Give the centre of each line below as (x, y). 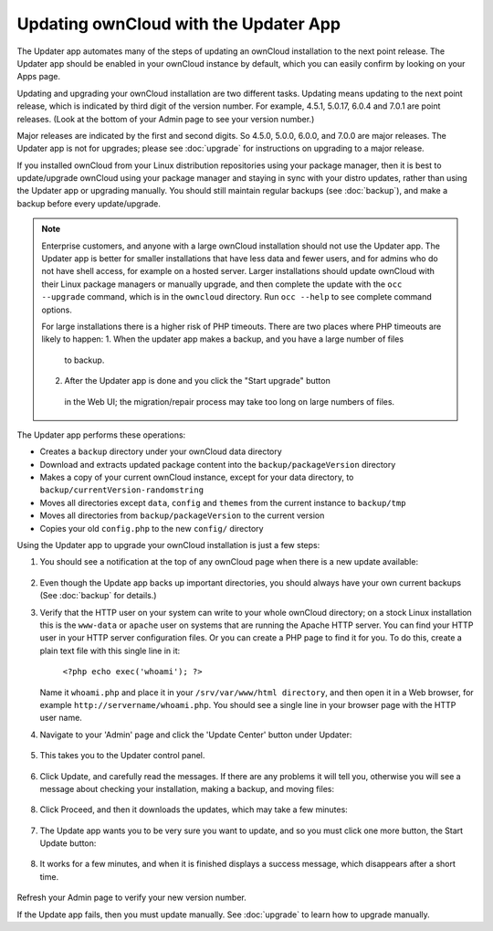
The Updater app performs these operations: (101, 435)
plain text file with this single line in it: (110, 651)
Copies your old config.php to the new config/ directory (152, 528)
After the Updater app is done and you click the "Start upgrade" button (197, 381)
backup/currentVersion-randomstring (122, 490)
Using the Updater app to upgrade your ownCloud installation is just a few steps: (168, 545)
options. (57, 310)
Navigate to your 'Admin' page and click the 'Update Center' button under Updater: (196, 735)
